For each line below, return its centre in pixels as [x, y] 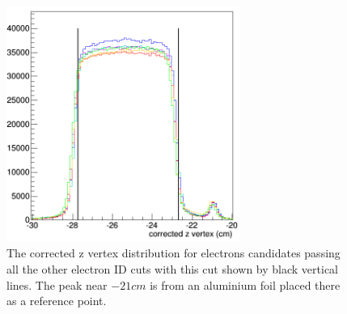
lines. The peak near [57, 284]
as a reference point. [57, 301]
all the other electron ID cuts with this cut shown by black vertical [173, 269]
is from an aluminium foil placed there [245, 284]
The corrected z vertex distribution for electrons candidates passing [173, 253]
